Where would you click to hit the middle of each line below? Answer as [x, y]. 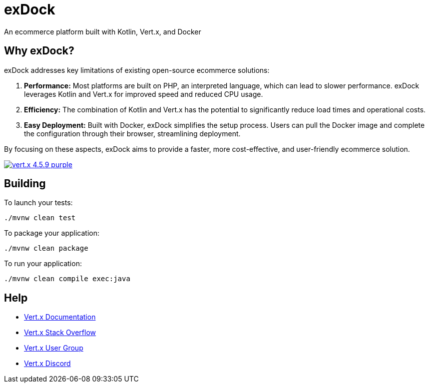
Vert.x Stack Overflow [60, 333]
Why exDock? [39, 51]
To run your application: [43, 264]
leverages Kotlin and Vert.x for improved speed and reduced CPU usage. [144, 94]
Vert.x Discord [47, 364]
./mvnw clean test [40, 218]
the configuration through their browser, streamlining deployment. [132, 133]
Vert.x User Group [54, 348]
